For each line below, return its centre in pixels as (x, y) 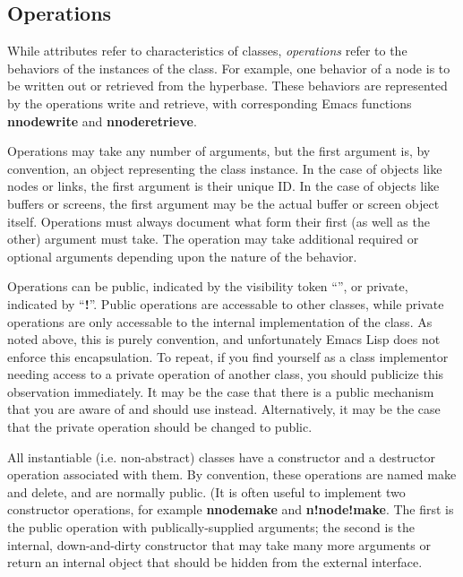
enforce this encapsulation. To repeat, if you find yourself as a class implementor (228, 356)
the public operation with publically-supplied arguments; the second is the (211, 527)
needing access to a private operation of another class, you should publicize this (226, 374)
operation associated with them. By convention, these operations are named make (232, 474)
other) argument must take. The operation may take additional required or (213, 239)
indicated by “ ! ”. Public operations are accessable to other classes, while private (226, 303)
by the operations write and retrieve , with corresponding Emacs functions (210, 103)
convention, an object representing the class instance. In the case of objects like (225, 168)
